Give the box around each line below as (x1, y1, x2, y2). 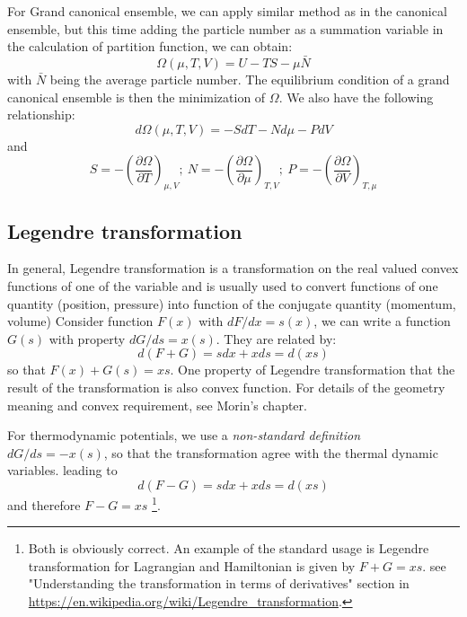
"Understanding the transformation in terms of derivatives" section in (28, 574, 410, 593)
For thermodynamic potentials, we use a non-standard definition (7, 426, 361, 445)
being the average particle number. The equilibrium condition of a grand (49, 70, 450, 88)
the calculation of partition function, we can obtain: (7, 37, 293, 56)
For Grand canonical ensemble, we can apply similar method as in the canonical (7, 2, 447, 20)
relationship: (7, 105, 75, 124)
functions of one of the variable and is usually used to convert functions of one (7, 276, 438, 295)
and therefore (7, 495, 81, 514)
